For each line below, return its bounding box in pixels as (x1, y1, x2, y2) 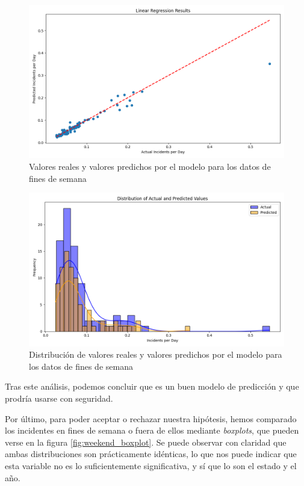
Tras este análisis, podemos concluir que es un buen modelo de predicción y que (5, 380, 299, 393)
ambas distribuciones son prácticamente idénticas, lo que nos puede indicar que (5, 447, 297, 460)
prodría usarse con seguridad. (5, 391, 113, 404)
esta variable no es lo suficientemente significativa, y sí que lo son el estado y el (5, 459, 297, 472)
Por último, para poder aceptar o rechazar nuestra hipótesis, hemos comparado (5, 412, 297, 425)
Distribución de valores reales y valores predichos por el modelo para (29, 348, 282, 361)
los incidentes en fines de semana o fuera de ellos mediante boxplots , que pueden (5, 424, 299, 437)
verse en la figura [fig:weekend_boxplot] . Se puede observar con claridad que (5, 435, 287, 448)
